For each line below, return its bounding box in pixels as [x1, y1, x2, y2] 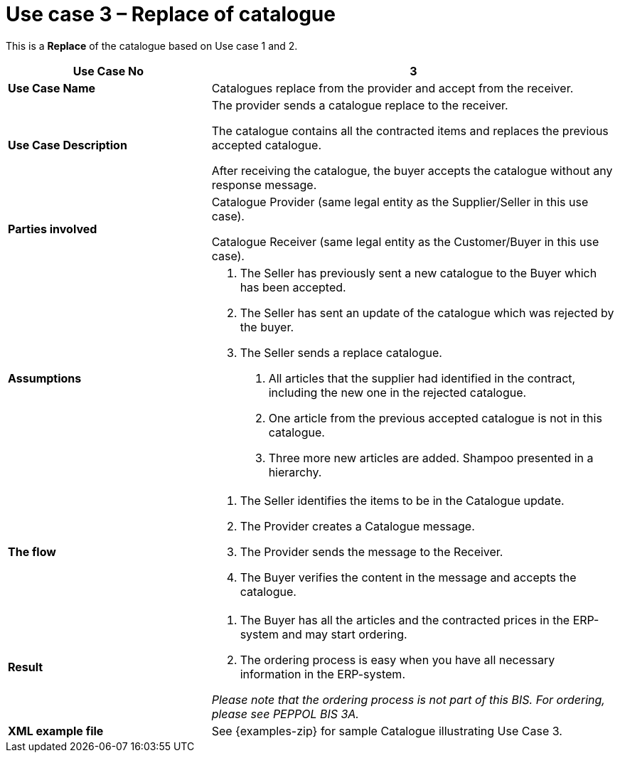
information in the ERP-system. [240, 666, 405, 681]
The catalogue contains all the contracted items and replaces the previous [211, 123, 609, 138]
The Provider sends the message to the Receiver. [240, 544, 503, 559]
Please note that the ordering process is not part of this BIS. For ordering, [211, 692, 605, 707]
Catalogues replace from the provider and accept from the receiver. [211, 80, 574, 95]
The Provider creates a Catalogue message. [240, 518, 475, 533]
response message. [211, 177, 317, 192]
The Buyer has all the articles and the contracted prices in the [240, 612, 570, 627]
